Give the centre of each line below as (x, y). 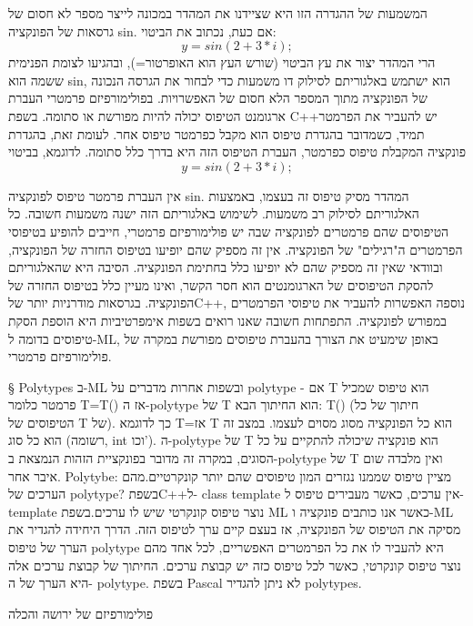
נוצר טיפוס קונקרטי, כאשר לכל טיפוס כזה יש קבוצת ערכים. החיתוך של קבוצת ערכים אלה (235, 565)
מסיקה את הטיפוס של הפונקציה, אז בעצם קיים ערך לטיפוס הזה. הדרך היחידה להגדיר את (235, 529)
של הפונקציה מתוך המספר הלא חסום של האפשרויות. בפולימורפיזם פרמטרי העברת (218, 98)
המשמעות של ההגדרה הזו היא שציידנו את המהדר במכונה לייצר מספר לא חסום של (218, 13)
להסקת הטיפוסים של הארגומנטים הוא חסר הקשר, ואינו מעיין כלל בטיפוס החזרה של (221, 284)
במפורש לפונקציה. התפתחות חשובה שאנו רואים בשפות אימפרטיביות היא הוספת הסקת (228, 320)
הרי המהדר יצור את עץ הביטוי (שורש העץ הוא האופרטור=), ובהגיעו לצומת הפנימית (222, 62)
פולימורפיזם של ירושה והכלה (81, 613)
